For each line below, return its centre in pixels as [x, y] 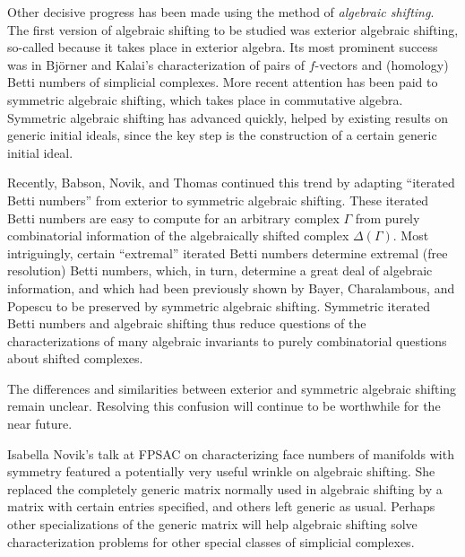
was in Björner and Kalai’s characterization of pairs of [156, 64]
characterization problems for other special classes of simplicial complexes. [211, 541]
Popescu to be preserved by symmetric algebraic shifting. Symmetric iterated [219, 305]
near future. [40, 424]
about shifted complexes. [75, 358]
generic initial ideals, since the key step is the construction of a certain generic [222, 135]
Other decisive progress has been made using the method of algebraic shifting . [221, 12]
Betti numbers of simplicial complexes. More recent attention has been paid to [223, 82]
